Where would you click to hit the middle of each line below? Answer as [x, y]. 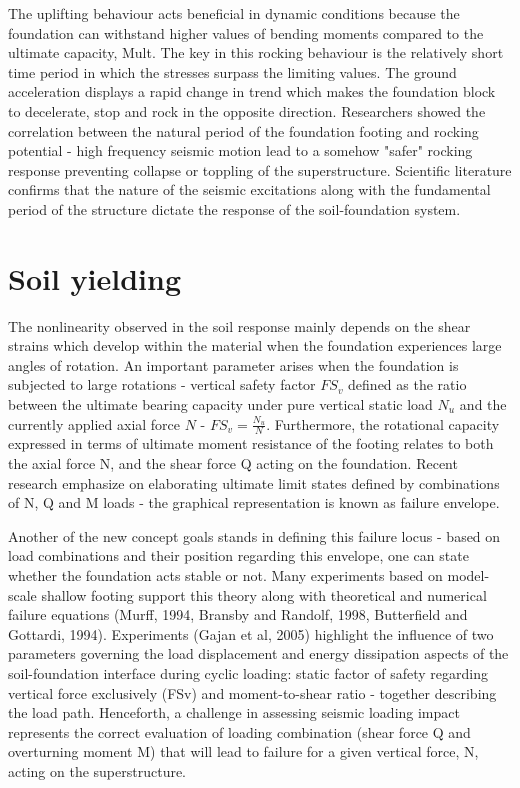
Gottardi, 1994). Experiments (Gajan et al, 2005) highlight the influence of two [251, 633]
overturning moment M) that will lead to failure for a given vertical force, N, [243, 751]
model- [468, 575]
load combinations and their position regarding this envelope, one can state [238, 555]
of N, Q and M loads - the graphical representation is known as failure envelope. [254, 502]
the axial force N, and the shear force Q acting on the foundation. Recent [233, 463]
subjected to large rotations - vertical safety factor [162, 384]
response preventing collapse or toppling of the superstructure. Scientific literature [260, 169]
